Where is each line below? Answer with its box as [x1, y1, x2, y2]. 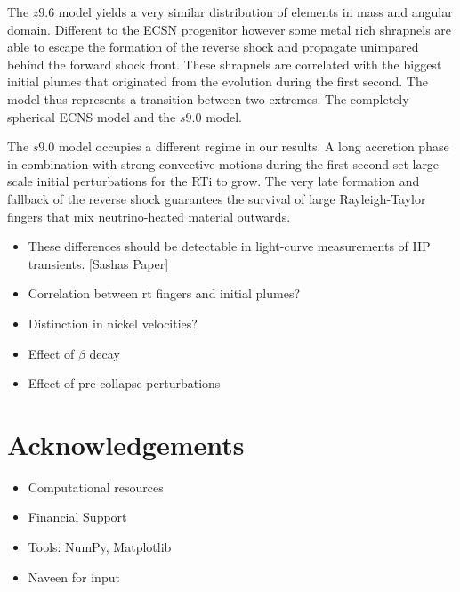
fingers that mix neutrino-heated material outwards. [7, 207, 291, 225]
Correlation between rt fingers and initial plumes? [28, 284, 301, 303]
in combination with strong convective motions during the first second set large [7, 154, 440, 173]
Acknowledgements [7, 426, 245, 462]
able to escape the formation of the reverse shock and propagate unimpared [7, 37, 419, 56]
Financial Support [28, 507, 127, 526]
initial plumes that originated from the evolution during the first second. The [7, 72, 428, 91]
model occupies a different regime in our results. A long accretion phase [58, 137, 449, 156]
